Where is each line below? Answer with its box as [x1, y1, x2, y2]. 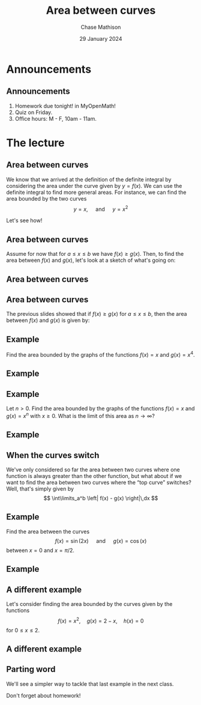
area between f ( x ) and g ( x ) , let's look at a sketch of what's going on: [6, 256, 176, 264]
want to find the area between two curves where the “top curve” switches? [6, 479, 192, 486]
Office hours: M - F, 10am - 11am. [14, 115, 97, 122]
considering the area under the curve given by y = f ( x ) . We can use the [6, 182, 182, 189]
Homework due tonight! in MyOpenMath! [14, 102, 116, 109]
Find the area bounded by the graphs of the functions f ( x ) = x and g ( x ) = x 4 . [6, 350, 195, 358]
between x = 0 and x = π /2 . [6, 546, 75, 554]
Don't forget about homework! [6, 692, 81, 699]
